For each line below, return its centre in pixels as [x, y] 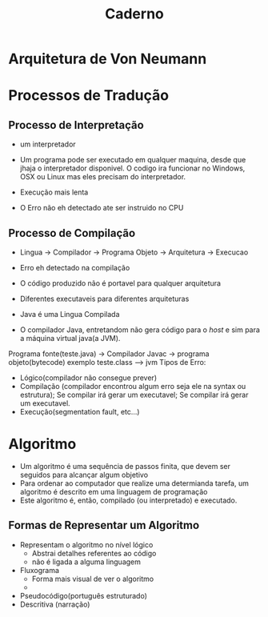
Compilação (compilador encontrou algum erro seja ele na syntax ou [133, 386]
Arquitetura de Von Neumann [108, 59]
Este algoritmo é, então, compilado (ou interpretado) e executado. [128, 500]
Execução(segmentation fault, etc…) [80, 412]
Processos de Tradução [89, 96]
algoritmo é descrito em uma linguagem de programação [114, 491]
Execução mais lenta [54, 192]
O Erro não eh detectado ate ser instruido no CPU [102, 208]
